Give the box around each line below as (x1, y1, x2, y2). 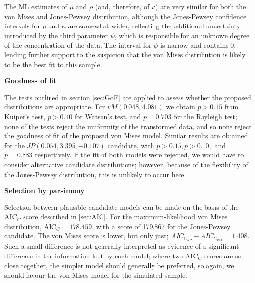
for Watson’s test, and (74, 111, 141, 121)
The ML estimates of (4, 1, 67, 11)
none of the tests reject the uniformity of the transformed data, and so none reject (4, 121, 252, 131)
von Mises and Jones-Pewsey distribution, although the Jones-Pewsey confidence (4, 11, 247, 21)
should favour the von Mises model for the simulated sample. (4, 270, 188, 280)
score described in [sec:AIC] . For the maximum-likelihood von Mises (23, 211, 228, 222)
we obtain (166, 102, 195, 112)
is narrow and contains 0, (160, 40, 236, 50)
